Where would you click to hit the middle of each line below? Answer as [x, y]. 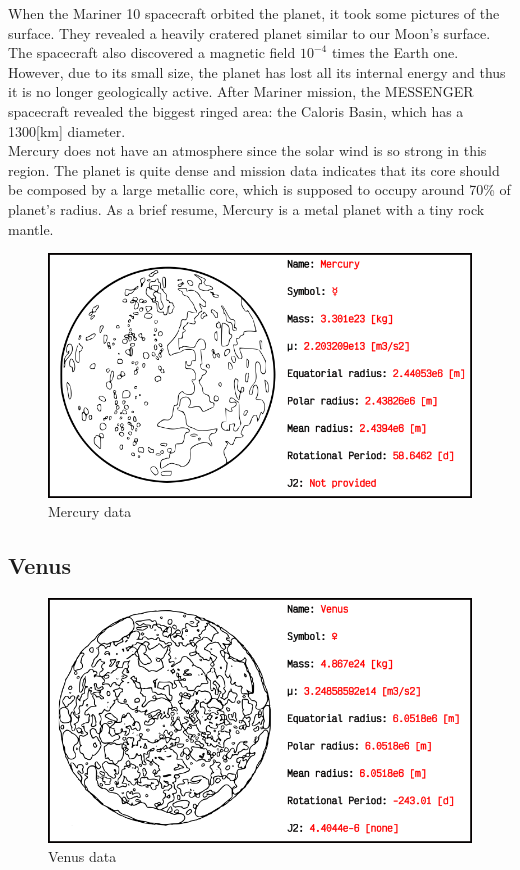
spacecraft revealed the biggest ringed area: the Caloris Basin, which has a [236, 110]
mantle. [31, 228]
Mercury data [90, 511]
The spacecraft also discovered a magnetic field [152, 52]
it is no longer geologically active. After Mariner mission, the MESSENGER [241, 91]
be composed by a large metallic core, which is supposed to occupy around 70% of [259, 189]
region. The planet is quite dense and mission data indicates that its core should [254, 169]
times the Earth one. [395, 52]
